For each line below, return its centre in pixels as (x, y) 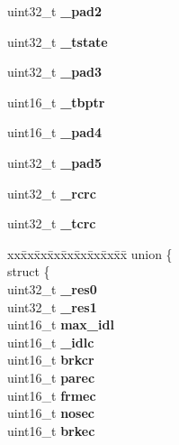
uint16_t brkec (51, 430)
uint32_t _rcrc (52, 193)
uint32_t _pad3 (55, 72)
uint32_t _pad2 (55, 11)
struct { (29, 271)
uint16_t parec (51, 377)
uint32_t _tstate (58, 41)
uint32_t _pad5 (55, 162)
